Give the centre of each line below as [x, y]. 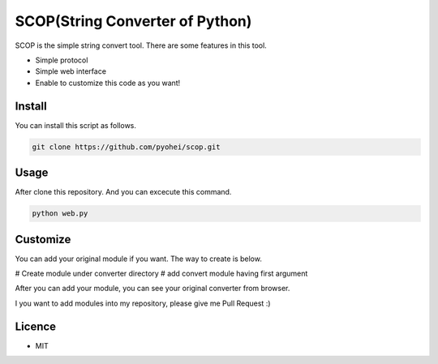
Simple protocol [62, 60]
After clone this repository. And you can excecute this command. [123, 192]
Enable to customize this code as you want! [108, 83]
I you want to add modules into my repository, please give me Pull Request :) [143, 303]
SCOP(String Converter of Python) [133, 21]
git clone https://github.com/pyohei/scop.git [126, 147]
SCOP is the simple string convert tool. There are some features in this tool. [141, 45]
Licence [36, 326]
